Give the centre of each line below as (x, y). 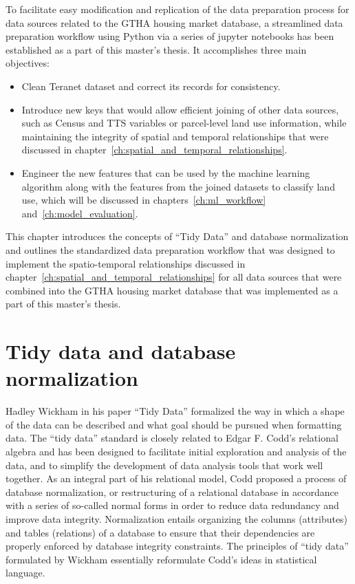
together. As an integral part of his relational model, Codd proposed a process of (176, 478)
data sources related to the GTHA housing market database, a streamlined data (174, 22)
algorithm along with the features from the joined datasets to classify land (178, 186)
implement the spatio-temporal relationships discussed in (126, 263)
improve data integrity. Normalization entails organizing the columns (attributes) (177, 518)
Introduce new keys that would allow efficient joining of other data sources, (180, 109)
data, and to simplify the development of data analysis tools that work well (164, 465)
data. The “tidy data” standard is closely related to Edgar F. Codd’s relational (172, 438)
